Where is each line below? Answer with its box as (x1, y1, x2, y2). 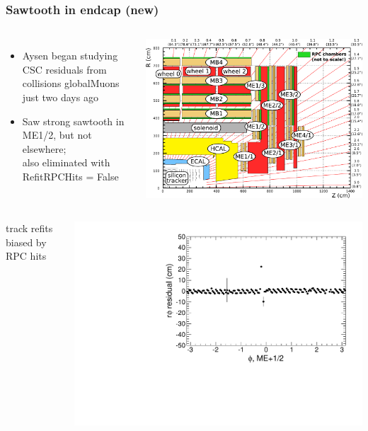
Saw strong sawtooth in (22, 113, 125, 128)
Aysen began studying (22, 48, 118, 63)
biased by (6, 234, 47, 249)
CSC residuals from (22, 62, 107, 76)
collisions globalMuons (22, 76, 120, 91)
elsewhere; (22, 141, 67, 156)
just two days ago (22, 90, 98, 104)
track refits (6, 221, 53, 236)
